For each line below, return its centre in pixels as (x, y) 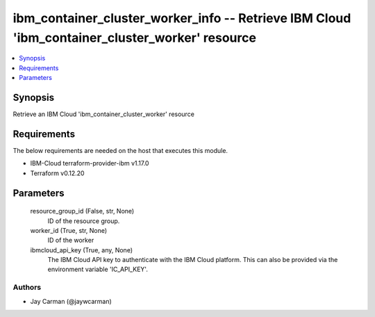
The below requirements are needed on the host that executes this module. (120, 150)
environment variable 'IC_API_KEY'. (98, 269)
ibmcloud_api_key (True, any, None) (82, 250)
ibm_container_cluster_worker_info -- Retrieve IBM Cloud (182, 18)
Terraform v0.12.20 (57, 173)
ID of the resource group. (84, 221)
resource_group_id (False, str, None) (82, 211)
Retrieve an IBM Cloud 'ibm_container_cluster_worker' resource (103, 114)
